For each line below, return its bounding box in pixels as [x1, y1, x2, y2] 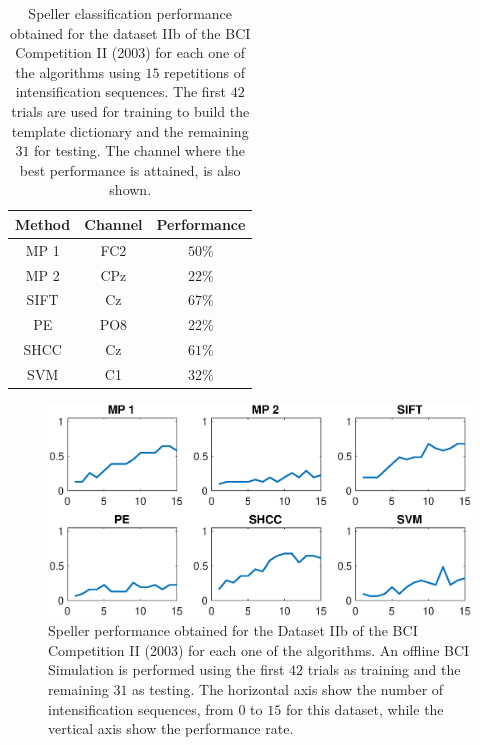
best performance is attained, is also [19, 159, 241, 180]
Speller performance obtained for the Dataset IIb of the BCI [48, 620, 418, 641]
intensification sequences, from [48, 698, 234, 719]
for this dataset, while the [285, 698, 444, 719]
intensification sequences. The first [15, 81, 227, 102]
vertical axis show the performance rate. [48, 718, 294, 739]
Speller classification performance [28, 3, 233, 23]
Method [15, 213, 71, 234]
